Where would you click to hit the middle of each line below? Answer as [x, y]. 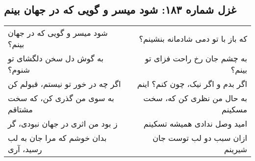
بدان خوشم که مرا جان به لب [57, 138]
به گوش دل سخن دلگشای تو [56, 58]
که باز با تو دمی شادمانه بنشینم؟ [193, 38]
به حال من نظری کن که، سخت [195, 98]
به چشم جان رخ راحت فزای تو [196, 58]
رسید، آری [25, 149]
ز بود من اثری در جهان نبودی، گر [63, 124]
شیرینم [236, 149]
